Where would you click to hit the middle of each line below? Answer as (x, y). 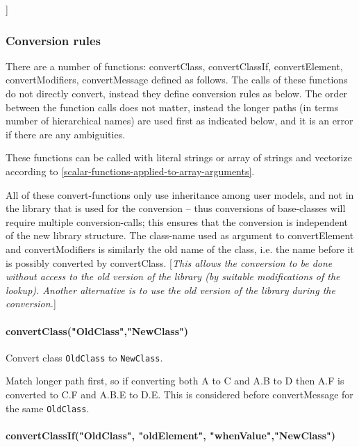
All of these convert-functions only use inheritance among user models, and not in (180, 194)
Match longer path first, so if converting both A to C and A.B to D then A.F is (175, 381)
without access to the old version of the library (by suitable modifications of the (173, 276)
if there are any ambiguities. (66, 134)
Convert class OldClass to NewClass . (84, 357)
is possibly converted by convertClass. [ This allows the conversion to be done (169, 262)
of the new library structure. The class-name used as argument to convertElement (180, 235)
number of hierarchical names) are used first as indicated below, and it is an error (179, 121)
